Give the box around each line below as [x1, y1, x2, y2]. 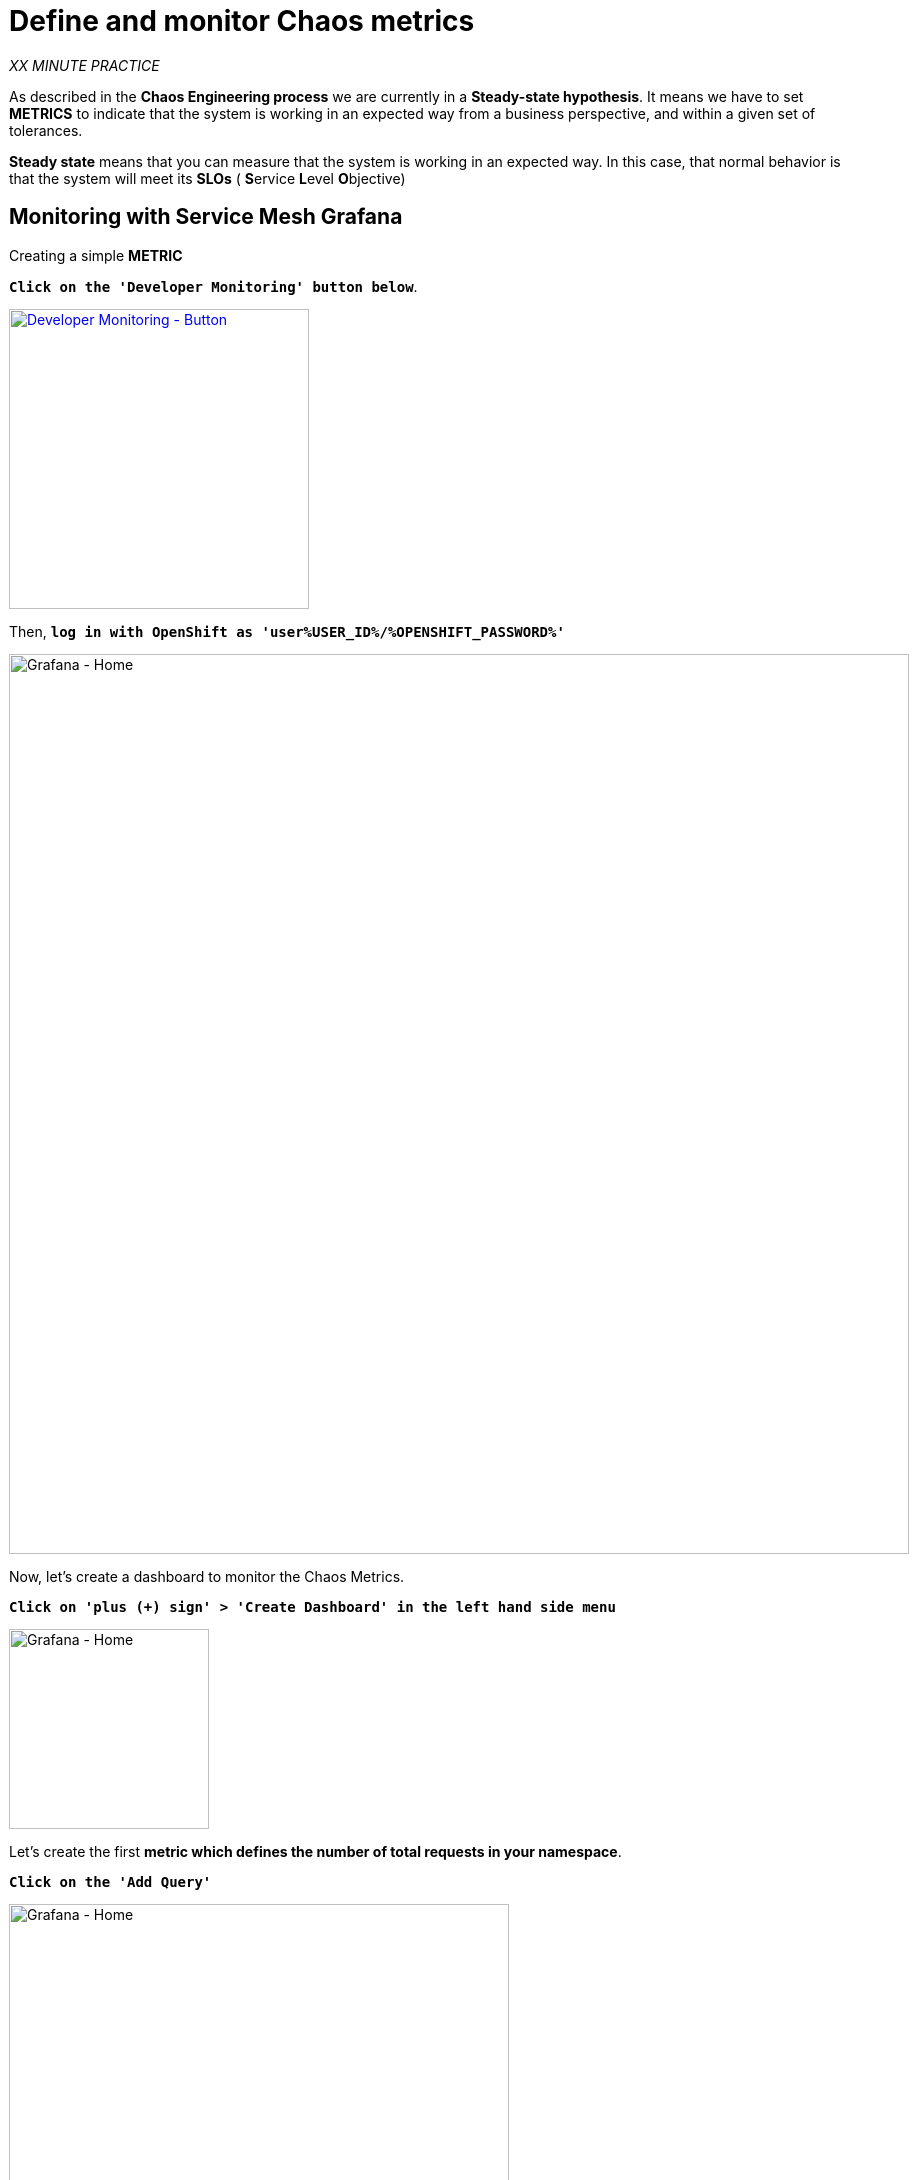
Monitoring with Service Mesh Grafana [9, 204, 403, 230]
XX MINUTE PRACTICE [9, 56, 160, 74]
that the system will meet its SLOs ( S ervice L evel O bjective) [9, 169, 406, 187]
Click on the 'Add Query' [9, 1873, 212, 1890]
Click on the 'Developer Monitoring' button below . [9, 277, 418, 295]
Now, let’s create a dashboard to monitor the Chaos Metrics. [9, 1567, 405, 1585]
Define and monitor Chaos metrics [9, 4, 475, 38]
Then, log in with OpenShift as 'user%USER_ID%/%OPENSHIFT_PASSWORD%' [9, 622, 565, 640]
